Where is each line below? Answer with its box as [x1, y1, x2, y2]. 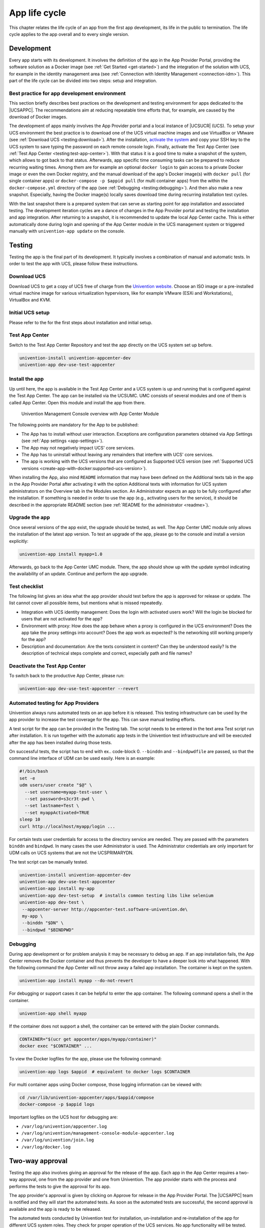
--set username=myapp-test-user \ [25, 789, 108, 795]
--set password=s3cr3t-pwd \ [25, 796, 95, 802]
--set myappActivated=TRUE [25, 809, 90, 815]
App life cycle [9, 7, 66, 18]
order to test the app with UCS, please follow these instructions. [9, 261, 138, 267]
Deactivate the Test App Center [9, 662, 86, 669]
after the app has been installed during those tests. [9, 739, 112, 745]
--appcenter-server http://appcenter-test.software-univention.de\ [22, 906, 188, 912]
